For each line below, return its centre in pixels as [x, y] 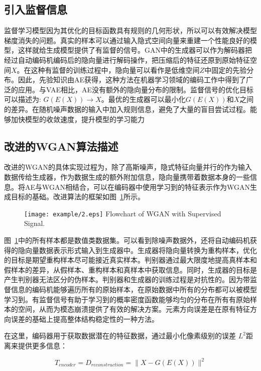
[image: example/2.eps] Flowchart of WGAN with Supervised [123, 213]
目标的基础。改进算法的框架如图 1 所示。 [78, 197]
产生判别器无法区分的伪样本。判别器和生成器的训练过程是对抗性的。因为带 [127, 279]
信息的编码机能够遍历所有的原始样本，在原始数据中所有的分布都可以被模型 [134, 289]
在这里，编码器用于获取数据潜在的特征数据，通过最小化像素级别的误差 [120, 336]
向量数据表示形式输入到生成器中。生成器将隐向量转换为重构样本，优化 [141, 250]
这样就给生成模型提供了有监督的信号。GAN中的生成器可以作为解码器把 [135, 50]
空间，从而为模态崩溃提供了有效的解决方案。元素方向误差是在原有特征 [134, 309]
